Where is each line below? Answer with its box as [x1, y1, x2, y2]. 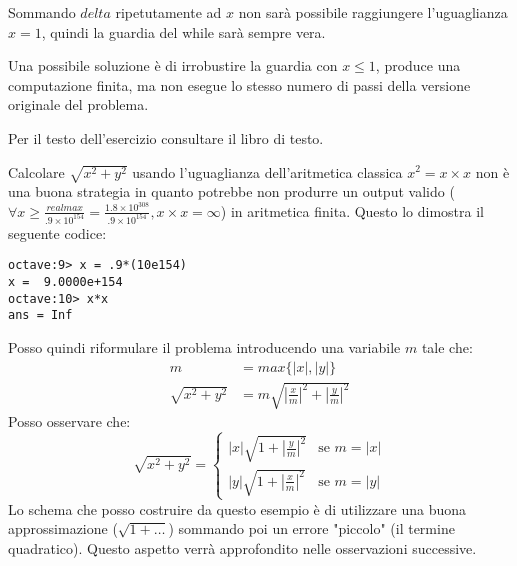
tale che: [421, 337, 473, 358]
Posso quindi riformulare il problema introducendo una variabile [8, 337, 401, 358]
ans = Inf [8, 308, 73, 323]
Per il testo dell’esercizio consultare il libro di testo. [8, 127, 324, 148]
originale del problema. [8, 94, 149, 115]
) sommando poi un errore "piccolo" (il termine [168, 518, 455, 539]
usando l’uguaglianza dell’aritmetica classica [132, 161, 403, 182]
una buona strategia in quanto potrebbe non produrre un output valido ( [8, 181, 455, 202]
